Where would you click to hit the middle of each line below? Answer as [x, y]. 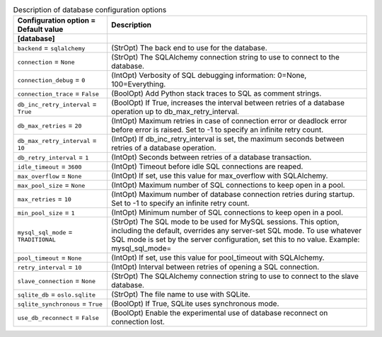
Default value [40, 30]
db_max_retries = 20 [50, 125]
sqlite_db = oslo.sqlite [56, 295]
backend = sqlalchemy [51, 48]
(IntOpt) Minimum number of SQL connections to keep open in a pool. [227, 212]
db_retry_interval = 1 [53, 157]
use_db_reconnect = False [58, 317]
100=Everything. [138, 84]
